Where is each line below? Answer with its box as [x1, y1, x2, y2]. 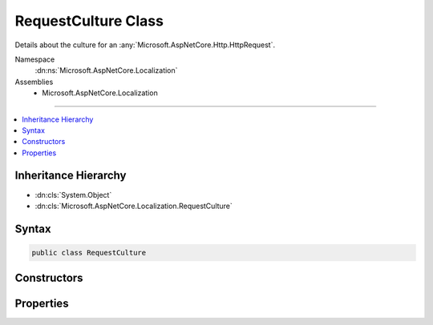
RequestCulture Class [14, 12, 164, 30]
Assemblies [14, 77, 54, 86]
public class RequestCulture [31, 248, 147, 257]
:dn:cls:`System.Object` [34, 190, 112, 199]
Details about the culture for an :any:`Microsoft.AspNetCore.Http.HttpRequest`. [14, 40, 276, 50]
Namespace [14, 54, 55, 64]
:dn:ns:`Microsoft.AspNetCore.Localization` [34, 66, 178, 75]
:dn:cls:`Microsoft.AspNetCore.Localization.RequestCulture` [34, 201, 233, 211]
